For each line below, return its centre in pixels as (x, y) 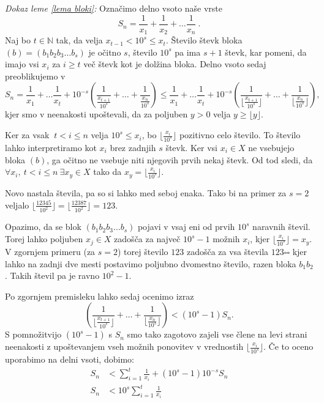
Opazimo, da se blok (43, 227)
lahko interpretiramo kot (51, 147)
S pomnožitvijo (33, 334)
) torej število (143, 251)
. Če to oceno (288, 346)
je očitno (105, 52)
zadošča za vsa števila (228, 251)
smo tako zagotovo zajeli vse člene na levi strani (217, 334)
